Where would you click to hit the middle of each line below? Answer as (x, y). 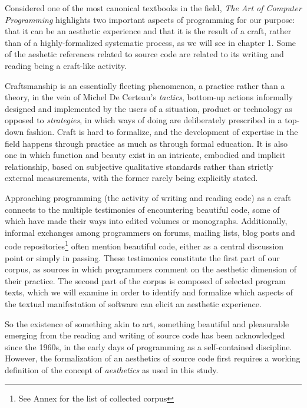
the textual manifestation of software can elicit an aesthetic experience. (133, 303)
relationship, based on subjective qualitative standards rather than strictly (139, 166)
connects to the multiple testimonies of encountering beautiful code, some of (142, 209)
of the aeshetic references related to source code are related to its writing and (144, 54)
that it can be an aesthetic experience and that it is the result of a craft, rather (148, 31)
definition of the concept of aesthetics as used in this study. (112, 369)
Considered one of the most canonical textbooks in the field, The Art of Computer (153, 8)
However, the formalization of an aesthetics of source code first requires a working (153, 358)
